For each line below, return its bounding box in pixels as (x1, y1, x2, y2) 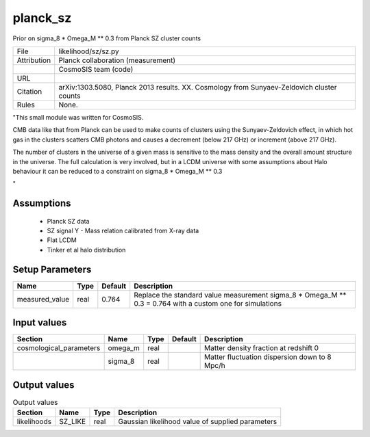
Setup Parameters (12, 263, 92, 275)
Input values (12, 317, 67, 328)
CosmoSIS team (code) (58, 64, 134, 74)
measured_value (16, 294, 70, 304)
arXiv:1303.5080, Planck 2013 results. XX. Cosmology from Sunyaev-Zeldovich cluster (58, 82, 337, 92)
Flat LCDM (47, 236, 77, 244)
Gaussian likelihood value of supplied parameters (118, 417, 277, 427)
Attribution (16, 55, 51, 65)
